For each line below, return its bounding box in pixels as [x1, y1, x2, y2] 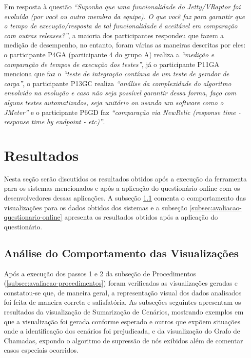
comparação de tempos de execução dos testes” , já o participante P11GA [4, 59, 220, 69]
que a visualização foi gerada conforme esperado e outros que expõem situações [4, 316, 241, 326]
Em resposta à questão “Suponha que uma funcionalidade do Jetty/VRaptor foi [4, 1, 241, 11]
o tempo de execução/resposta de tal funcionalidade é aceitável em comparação [4, 21, 238, 31]
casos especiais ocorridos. [4, 345, 78, 355]
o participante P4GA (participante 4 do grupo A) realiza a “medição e [4, 49, 214, 59]
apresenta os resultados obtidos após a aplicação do [64, 212, 218, 222]
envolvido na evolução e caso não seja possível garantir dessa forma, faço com [4, 88, 236, 98]
